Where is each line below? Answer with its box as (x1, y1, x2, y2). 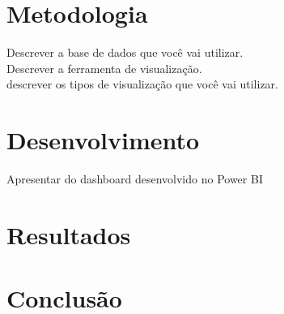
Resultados (6, 217, 131, 251)
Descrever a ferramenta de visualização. (6, 59, 202, 76)
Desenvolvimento (6, 123, 200, 157)
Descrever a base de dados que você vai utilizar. (6, 44, 244, 61)
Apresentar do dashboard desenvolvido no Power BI (6, 170, 263, 187)
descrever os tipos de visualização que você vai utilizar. (6, 75, 278, 92)
